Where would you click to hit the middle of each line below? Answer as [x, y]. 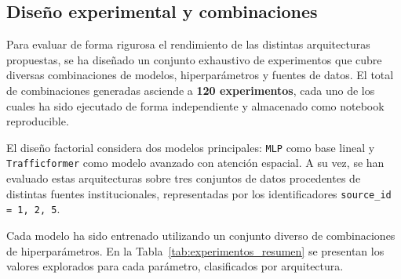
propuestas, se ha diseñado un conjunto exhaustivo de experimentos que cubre [194, 59]
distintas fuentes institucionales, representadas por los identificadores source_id [199, 193]
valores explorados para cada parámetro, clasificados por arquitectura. [175, 266]
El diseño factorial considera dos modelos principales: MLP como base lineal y [191, 147]
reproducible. [38, 121]
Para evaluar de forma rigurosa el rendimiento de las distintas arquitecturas [188, 44]
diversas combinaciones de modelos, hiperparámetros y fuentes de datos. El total [200, 75]
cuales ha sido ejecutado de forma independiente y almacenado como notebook [195, 105]
